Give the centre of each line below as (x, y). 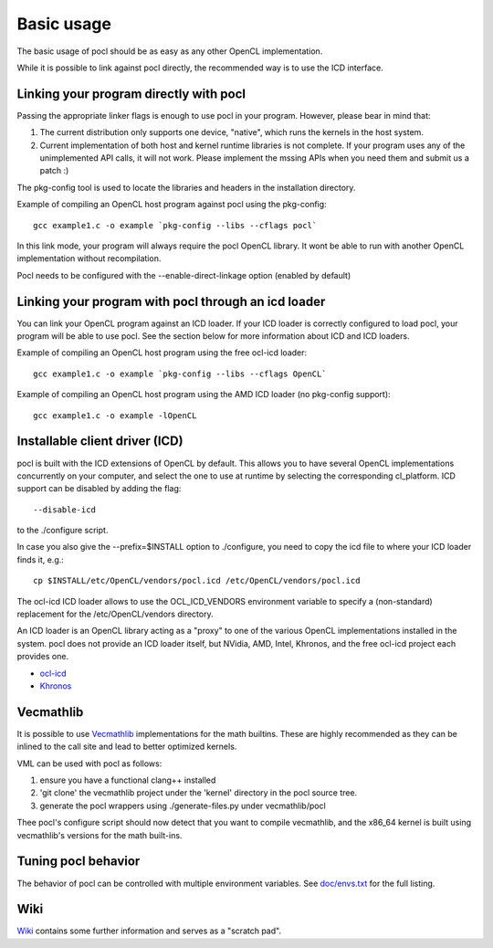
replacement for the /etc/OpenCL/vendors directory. (115, 614)
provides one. (42, 657)
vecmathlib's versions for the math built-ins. (100, 835)
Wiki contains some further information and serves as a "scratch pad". (149, 931)
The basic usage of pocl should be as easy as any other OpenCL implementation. (170, 51)
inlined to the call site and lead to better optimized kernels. (127, 747)
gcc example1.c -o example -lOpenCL (115, 415)
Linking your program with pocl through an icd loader (171, 301)
